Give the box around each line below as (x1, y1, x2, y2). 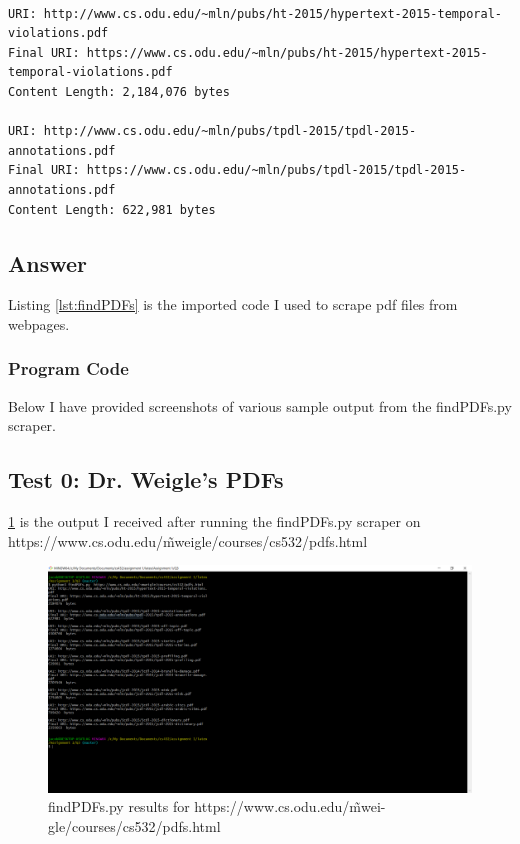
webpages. (8, 313, 70, 334)
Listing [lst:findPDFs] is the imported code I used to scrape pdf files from (8, 294, 458, 315)
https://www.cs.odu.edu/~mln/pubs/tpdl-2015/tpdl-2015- (86, 163, 467, 178)
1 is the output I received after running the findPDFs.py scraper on (8, 511, 421, 532)
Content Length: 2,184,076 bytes (8, 84, 230, 99)
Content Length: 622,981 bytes (8, 202, 216, 217)
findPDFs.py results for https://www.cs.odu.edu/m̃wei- (48, 796, 386, 817)
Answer (8, 247, 88, 278)
